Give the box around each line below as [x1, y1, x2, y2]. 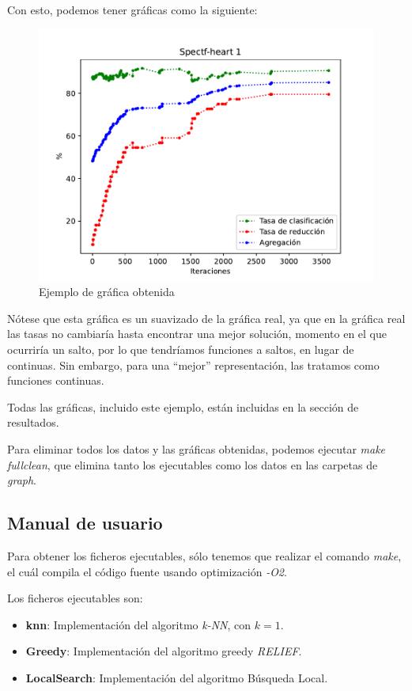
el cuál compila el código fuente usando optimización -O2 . [7, 563, 287, 579]
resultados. [7, 414, 59, 431]
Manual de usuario [7, 511, 163, 535]
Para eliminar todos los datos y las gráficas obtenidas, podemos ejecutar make [7, 440, 386, 457]
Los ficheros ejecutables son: [7, 590, 143, 606]
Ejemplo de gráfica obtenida [39, 283, 175, 300]
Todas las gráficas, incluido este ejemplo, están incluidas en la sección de [7, 398, 359, 415]
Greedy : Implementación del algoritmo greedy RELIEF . [25, 643, 302, 659]
